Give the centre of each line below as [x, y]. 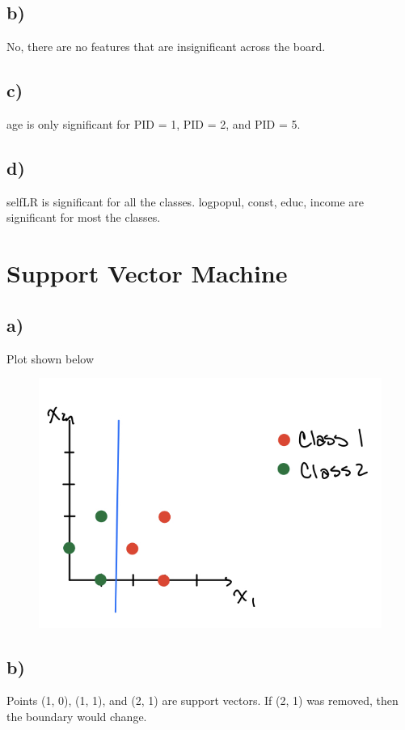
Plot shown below [50, 358]
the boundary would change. [77, 717]
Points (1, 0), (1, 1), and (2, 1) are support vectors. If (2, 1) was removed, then [202, 700]
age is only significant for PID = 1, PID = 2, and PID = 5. [154, 124]
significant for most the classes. [84, 217]
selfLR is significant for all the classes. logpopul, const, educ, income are [185, 201]
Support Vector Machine [147, 273]
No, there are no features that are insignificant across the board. [166, 47]
